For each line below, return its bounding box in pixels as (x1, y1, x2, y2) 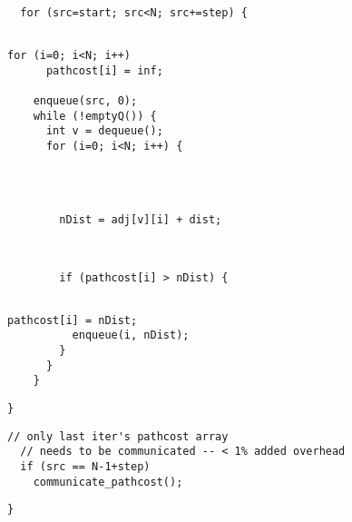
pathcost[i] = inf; (45, 64, 163, 77)
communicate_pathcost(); (33, 475, 183, 488)
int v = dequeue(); (45, 124, 163, 138)
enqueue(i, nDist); (72, 329, 190, 342)
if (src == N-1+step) (20, 460, 151, 474)
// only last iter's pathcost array (7, 429, 229, 443)
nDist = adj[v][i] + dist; (59, 212, 222, 226)
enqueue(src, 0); (33, 94, 138, 107)
